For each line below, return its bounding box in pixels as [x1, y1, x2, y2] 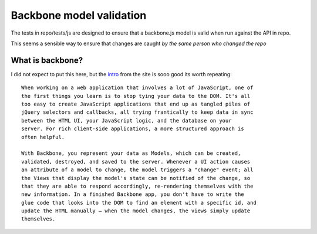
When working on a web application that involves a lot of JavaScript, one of [21, 84, 254, 91]
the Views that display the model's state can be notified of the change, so [21, 175, 251, 181]
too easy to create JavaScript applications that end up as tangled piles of [21, 101, 251, 108]
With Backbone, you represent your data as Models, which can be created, [21, 150, 241, 157]
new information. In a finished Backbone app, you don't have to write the [21, 191, 244, 198]
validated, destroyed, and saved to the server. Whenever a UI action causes [21, 158, 251, 165]
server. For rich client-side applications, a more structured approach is [21, 126, 244, 132]
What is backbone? [11, 55, 83, 65]
